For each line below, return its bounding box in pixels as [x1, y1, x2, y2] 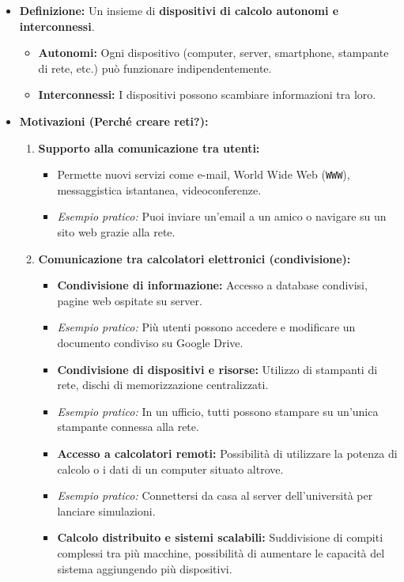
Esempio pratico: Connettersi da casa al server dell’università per [57, 487, 373, 504]
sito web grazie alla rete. [57, 224, 176, 240]
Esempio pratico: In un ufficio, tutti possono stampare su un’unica [57, 402, 379, 419]
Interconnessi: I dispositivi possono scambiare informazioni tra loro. [38, 86, 376, 103]
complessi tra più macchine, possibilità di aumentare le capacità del [57, 544, 385, 561]
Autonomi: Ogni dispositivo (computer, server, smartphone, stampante [38, 44, 389, 61]
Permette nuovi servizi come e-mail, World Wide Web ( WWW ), [57, 166, 350, 183]
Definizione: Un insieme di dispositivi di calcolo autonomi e [19, 2, 339, 18]
